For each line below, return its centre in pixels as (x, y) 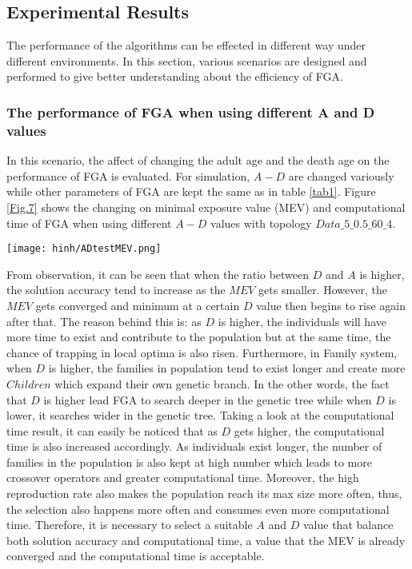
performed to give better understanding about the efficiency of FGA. (175, 76)
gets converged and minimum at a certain (138, 305)
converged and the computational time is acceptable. (136, 556)
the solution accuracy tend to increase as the (116, 290)
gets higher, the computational (309, 430)
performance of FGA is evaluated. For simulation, (128, 175)
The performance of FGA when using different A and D (191, 111)
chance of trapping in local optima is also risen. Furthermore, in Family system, (202, 352)
